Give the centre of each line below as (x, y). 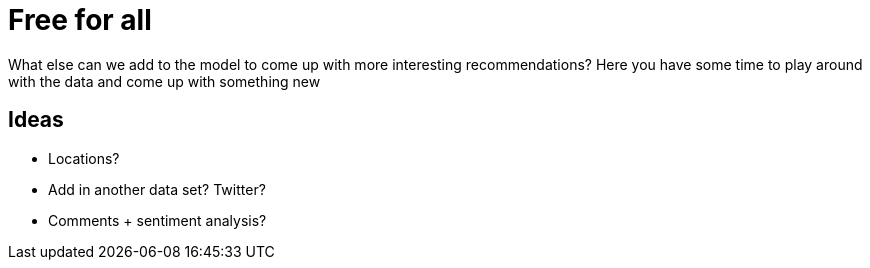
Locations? (84, 158)
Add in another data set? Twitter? (157, 189)
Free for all (80, 20)
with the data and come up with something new (164, 81)
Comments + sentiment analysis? (157, 220)
